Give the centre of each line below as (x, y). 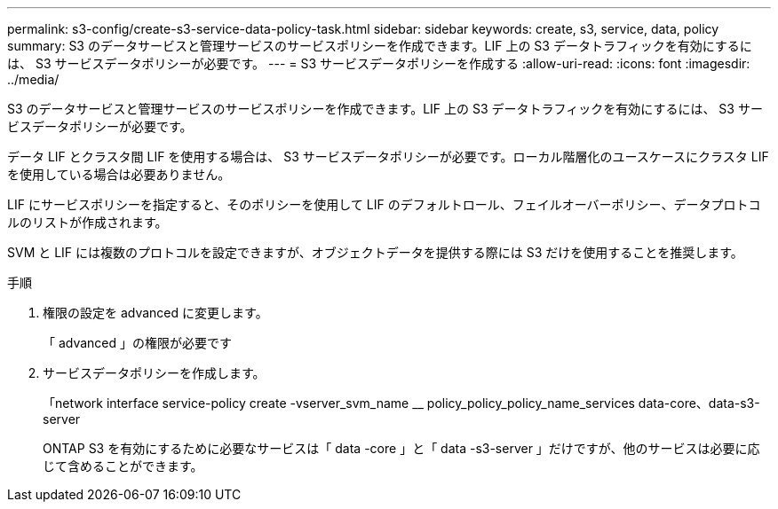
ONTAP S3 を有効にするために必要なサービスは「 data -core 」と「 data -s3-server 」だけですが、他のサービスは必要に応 (401, 448)
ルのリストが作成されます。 (87, 222)
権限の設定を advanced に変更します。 (155, 313)
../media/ (33, 79)
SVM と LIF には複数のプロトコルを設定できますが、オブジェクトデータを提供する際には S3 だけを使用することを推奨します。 (375, 252)
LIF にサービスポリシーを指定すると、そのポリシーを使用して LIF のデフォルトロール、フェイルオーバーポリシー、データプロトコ (384, 204)
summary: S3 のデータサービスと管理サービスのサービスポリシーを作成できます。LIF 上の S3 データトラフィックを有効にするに (380, 46)
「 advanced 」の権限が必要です (138, 343)
